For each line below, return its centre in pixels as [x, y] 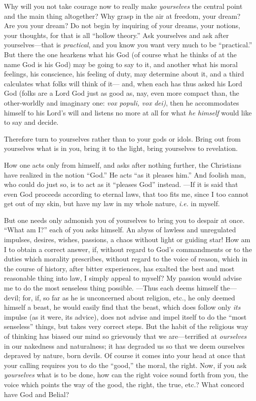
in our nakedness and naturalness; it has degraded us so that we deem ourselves [125, 346]
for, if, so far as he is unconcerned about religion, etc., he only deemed [129, 297]
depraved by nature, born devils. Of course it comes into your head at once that [125, 355]
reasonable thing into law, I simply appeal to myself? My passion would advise [123, 278]
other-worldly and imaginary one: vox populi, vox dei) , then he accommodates [122, 102]
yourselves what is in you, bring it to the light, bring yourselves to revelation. [121, 148]
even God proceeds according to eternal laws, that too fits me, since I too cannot [126, 194]
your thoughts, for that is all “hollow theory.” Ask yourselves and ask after [116, 35]
